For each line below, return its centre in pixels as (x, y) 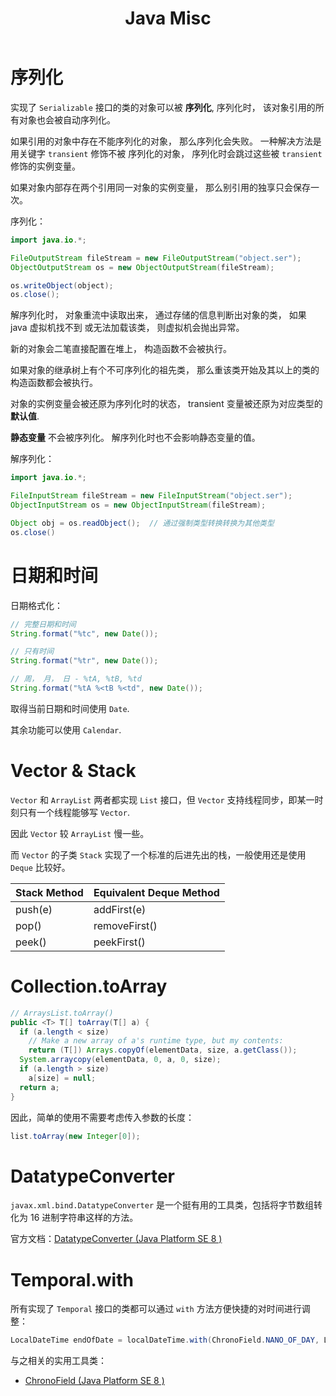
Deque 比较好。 (40, 867)
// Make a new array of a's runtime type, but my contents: (156, 1041)
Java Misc (168, 18)
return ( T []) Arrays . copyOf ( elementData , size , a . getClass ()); (163, 1050)
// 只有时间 (32, 652)
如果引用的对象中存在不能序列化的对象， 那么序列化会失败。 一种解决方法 (161, 141)
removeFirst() (125, 925)
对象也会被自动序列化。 (67, 119)
